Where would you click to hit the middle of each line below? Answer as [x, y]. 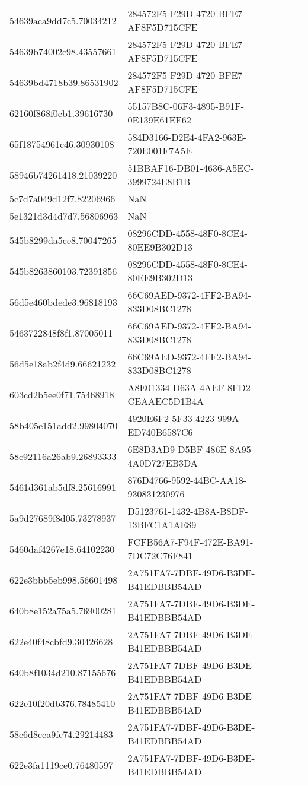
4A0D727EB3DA [163, 463]
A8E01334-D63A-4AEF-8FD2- [191, 387]
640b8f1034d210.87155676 [63, 672]
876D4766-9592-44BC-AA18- [187, 480]
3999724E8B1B [159, 181]
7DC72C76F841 [160, 555]
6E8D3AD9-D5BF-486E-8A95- [191, 449]
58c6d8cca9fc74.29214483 [61, 734]
